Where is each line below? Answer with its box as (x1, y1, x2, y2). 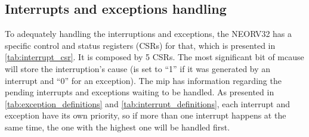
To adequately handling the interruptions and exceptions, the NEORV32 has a (5, 27, 292, 40)
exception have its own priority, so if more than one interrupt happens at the (5, 109, 286, 122)
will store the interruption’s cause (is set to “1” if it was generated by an (5, 62, 271, 74)
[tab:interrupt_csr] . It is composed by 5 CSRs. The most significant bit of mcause (5, 51, 304, 63)
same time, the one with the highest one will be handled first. (5, 120, 230, 133)
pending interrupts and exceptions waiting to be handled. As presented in (5, 86, 274, 98)
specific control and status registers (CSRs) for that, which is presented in (5, 39, 276, 51)
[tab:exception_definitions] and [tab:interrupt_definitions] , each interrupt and (5, 97, 291, 110)
